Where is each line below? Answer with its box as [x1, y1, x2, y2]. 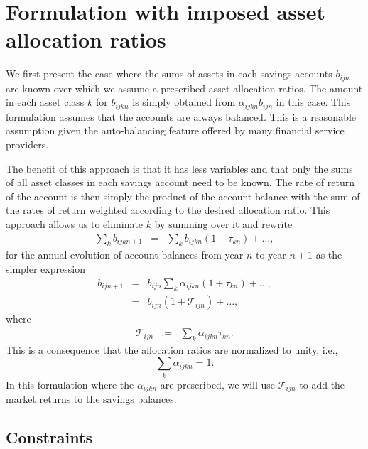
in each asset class [6, 94, 85, 109]
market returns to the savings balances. [6, 391, 177, 406]
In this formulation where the [6, 377, 134, 391]
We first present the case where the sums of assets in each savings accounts [6, 66, 332, 81]
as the [315, 247, 342, 262]
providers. [6, 137, 49, 151]
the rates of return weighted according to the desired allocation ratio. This [6, 202, 330, 217]
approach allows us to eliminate [6, 216, 144, 231]
